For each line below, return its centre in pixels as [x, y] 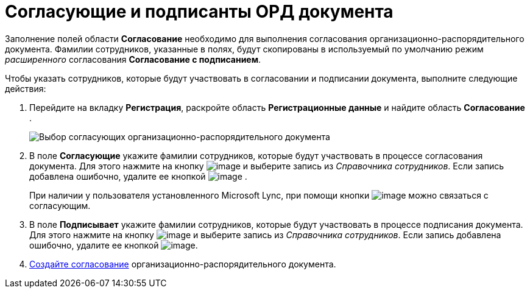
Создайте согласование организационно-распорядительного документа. [183, 264]
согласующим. [60, 205]
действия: [26, 88]
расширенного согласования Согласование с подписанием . [133, 59]
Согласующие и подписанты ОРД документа [199, 12]
